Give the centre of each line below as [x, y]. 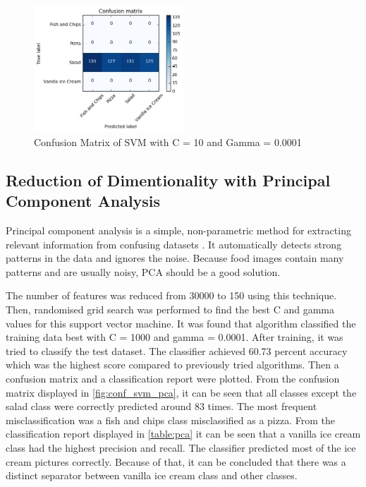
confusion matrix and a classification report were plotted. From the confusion [173, 378]
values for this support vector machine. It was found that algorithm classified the [181, 323]
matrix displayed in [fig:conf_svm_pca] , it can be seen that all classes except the [181, 392]
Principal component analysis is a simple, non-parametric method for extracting [178, 230]
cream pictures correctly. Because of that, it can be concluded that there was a [176, 461]
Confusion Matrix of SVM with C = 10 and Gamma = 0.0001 [168, 142]
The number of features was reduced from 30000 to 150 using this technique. [171, 295]
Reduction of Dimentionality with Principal [168, 180]
